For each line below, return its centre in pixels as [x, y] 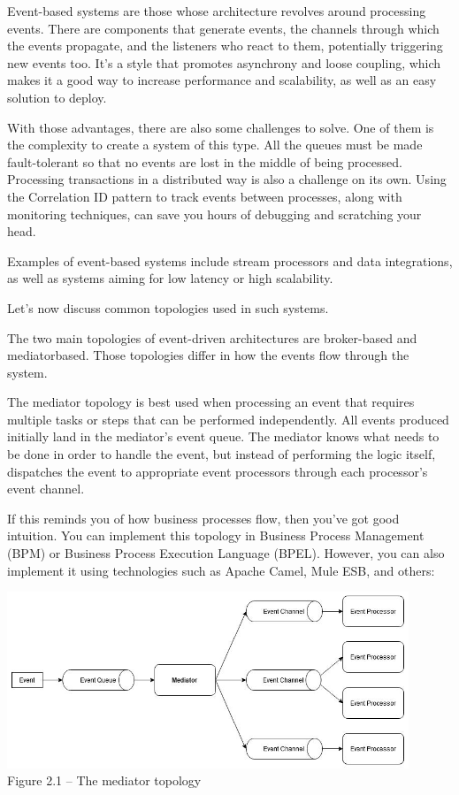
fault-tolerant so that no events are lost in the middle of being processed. [205, 161]
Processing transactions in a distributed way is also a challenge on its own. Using [227, 179]
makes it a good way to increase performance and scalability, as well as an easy [222, 80]
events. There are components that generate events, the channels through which [223, 28]
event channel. [46, 489]
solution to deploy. [57, 97]
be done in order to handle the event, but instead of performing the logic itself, [222, 454]
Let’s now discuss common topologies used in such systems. [168, 307]
